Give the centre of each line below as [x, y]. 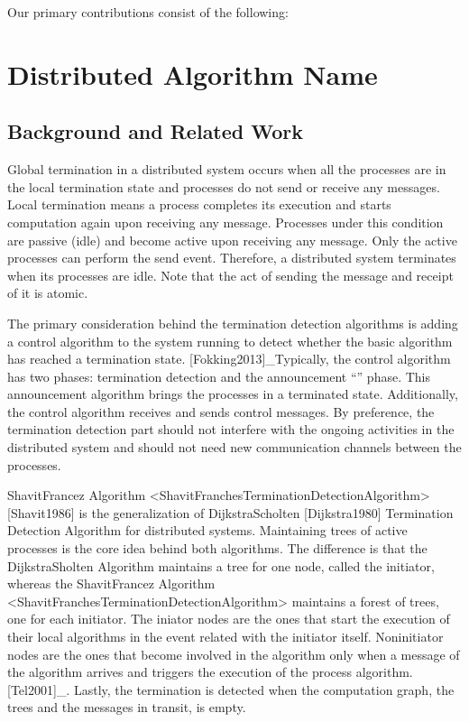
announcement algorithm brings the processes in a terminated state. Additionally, [233, 394]
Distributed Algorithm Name [193, 74]
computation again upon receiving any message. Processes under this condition [225, 222]
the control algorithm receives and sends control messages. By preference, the [221, 411]
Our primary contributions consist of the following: [148, 12]
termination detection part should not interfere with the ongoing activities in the [231, 429]
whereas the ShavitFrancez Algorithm [111, 583]
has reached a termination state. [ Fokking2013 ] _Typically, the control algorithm [229, 359]
